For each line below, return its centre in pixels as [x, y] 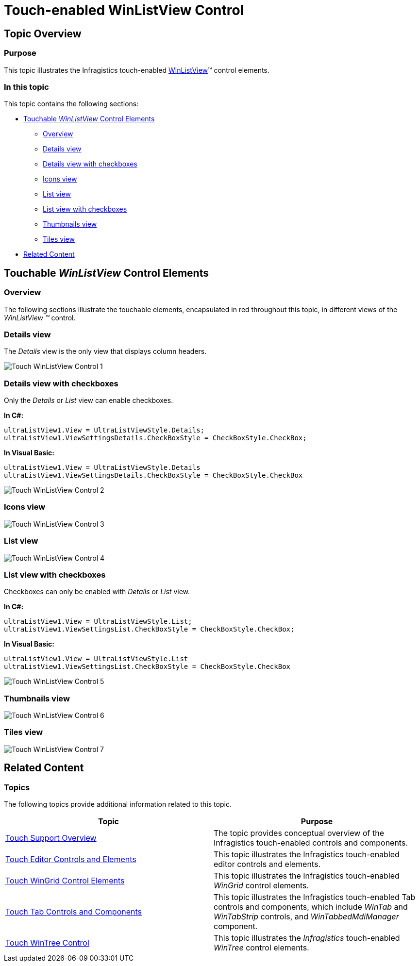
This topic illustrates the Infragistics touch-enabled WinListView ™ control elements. [137, 70]
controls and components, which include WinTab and [311, 907]
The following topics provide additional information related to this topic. [118, 804]
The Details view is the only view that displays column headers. [105, 351]
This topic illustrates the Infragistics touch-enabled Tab [315, 897]
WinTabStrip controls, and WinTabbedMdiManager [306, 916]
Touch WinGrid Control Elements [65, 880]
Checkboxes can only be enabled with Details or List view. [97, 592]
